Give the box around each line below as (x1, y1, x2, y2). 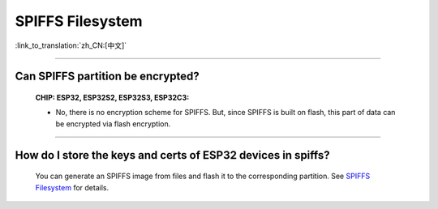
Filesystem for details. (35, 182, 109, 192)
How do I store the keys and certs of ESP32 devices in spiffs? (15, 148, 330, 162)
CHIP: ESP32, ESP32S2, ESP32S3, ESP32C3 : (35, 92, 190, 102)
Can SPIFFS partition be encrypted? (15, 70, 200, 83)
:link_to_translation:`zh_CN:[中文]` (15, 41, 127, 50)
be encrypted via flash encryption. (55, 118, 171, 129)
